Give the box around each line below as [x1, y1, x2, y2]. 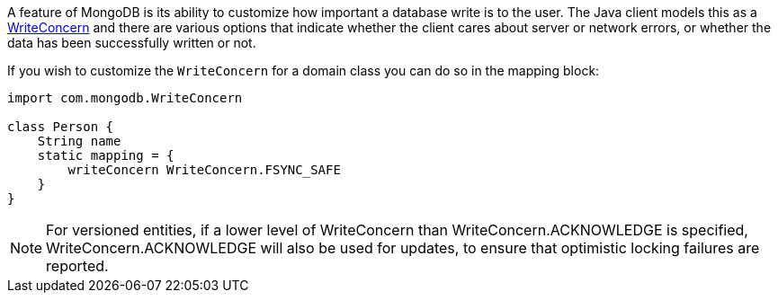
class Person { [7, 119, 114, 134]
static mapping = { [37, 148, 174, 163]
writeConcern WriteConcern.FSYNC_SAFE [67, 163, 341, 177]
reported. [46, 257, 109, 275]
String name [37, 134, 121, 148]
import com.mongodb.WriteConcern [7, 91, 243, 105]
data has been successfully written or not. [7, 35, 256, 50]
